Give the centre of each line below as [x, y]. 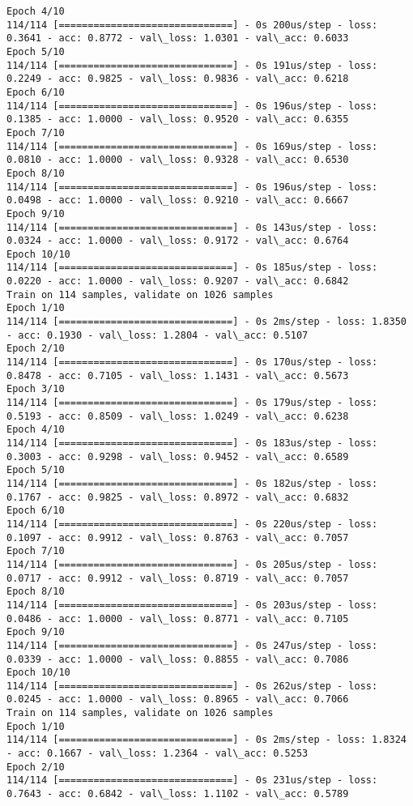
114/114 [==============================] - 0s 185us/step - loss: [192, 268]
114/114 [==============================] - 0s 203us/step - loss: [192, 605]
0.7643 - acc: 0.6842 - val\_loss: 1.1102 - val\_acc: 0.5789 [178, 794]
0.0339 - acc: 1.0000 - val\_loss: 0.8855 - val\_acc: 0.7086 [178, 659]
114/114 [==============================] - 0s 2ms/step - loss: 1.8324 [206, 740]
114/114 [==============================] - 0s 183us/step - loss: [192, 443]
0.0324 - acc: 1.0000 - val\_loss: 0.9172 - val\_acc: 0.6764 [178, 241]
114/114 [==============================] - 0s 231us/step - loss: [192, 780]
